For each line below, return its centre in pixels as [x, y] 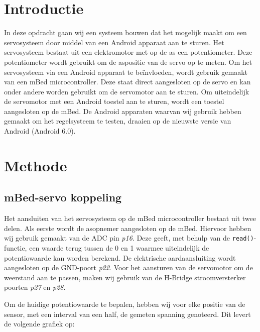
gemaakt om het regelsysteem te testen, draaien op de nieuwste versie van [118, 121]
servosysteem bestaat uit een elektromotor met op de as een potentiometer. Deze [128, 52]
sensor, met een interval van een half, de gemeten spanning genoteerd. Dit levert [127, 314]
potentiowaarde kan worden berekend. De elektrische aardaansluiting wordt [120, 257]
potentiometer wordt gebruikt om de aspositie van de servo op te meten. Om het [128, 62]
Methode [36, 165]
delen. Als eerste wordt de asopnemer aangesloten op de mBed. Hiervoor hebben [128, 228]
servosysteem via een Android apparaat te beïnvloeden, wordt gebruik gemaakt [126, 72]
